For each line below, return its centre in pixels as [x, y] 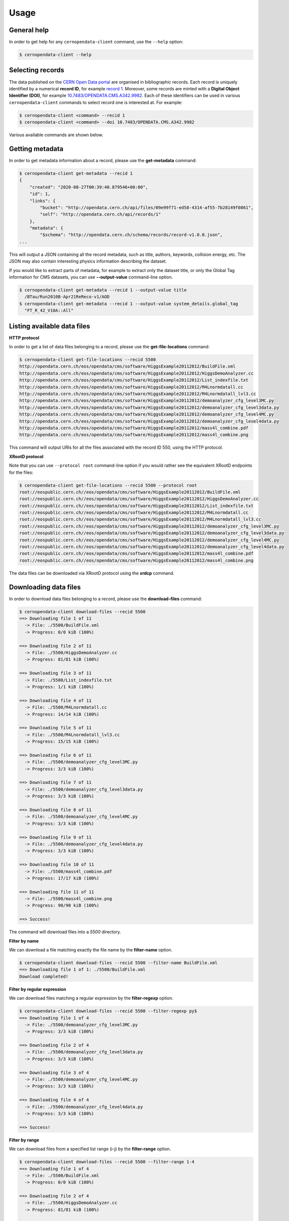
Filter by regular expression [38, 989]
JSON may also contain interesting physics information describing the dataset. [88, 261]
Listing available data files [50, 326]
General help [29, 30]
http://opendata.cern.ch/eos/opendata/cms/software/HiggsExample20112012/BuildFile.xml [127, 367]
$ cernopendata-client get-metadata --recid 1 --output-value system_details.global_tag [129, 304]
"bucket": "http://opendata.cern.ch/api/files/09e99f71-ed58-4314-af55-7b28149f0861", [147, 207]
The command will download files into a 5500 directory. [65, 932]
